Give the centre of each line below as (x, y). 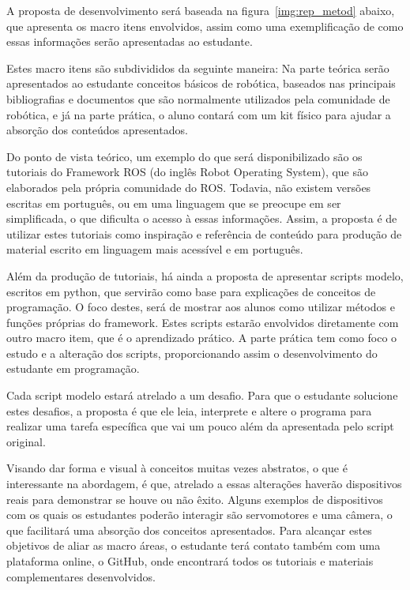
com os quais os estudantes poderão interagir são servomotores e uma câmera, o (199, 515)
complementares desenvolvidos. (81, 576)
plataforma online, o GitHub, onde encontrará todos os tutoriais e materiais (190, 561)
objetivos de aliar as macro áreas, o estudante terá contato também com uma (194, 545)
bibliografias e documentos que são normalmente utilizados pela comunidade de (198, 98)
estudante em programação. (73, 368)
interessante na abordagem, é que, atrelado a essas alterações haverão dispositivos (204, 484)
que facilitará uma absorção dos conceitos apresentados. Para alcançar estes (189, 530)
